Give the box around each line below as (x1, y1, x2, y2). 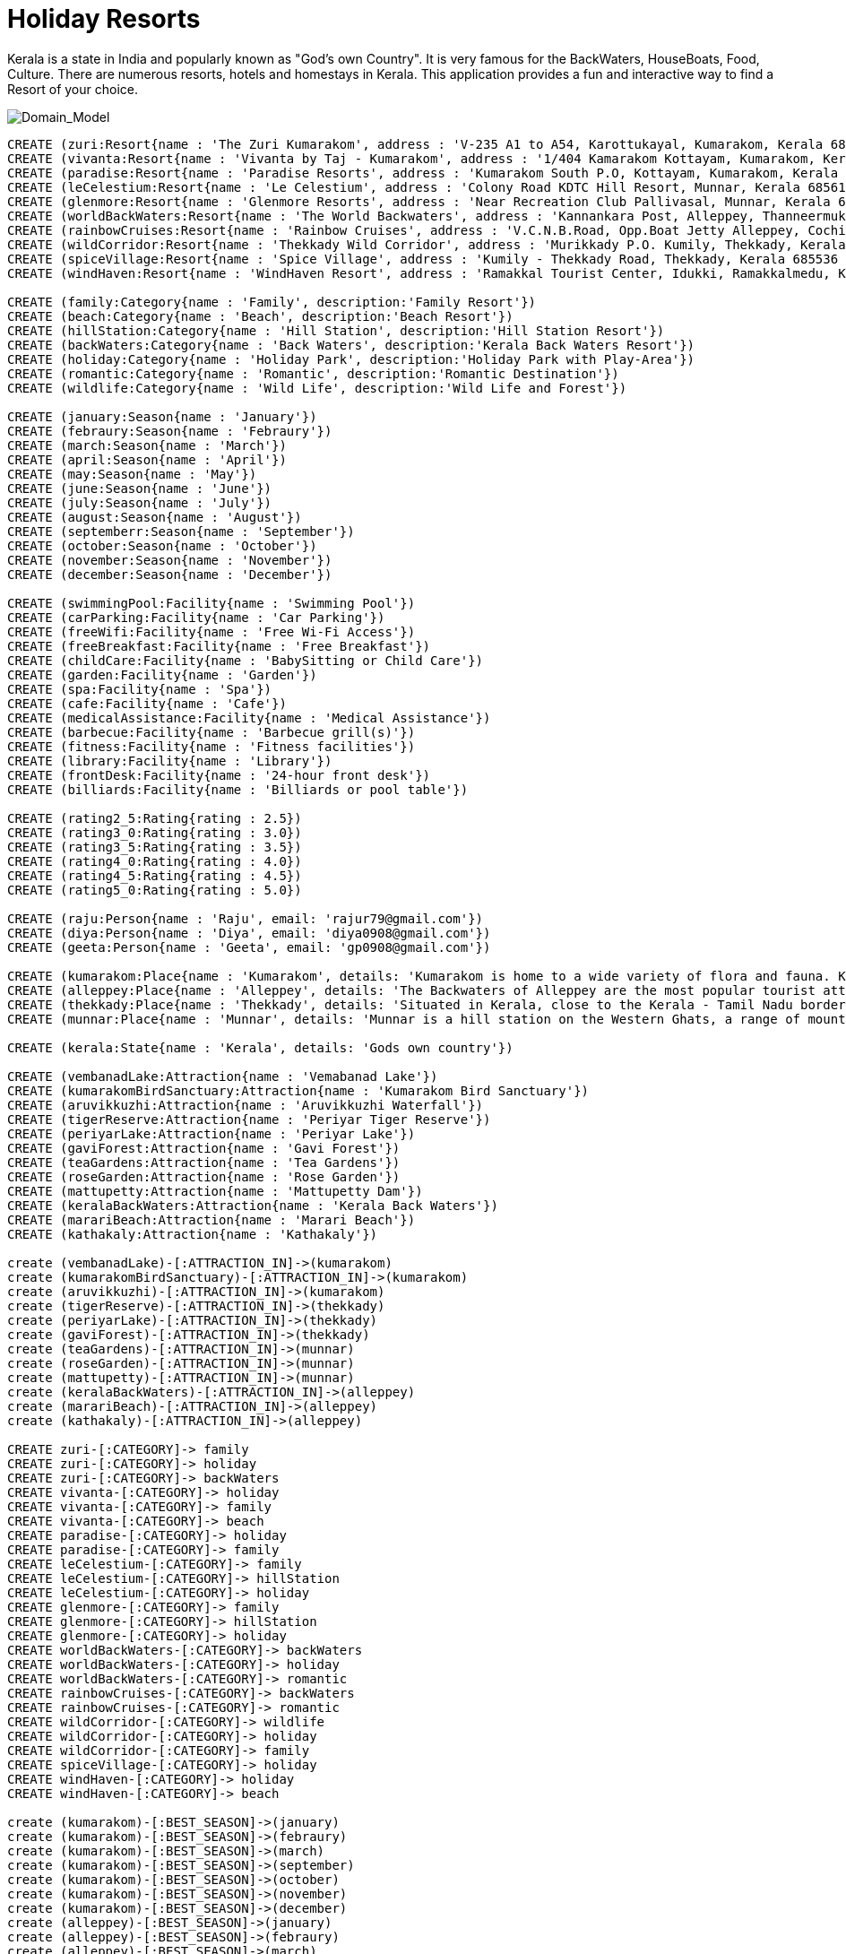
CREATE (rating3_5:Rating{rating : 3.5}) (7, 839, 302, 854)
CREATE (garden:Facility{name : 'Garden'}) (7, 667, 317, 682)
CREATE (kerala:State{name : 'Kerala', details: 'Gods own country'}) (7, 1040, 514, 1055)
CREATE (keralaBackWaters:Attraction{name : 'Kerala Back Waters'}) (7, 1197, 498, 1213)
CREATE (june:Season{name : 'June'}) (7, 480, 272, 496)
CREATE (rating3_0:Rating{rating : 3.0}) (7, 825, 302, 840)
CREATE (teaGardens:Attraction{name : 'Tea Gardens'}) (7, 1154, 401, 1170)
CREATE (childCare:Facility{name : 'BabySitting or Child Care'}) (7, 653, 484, 668)
